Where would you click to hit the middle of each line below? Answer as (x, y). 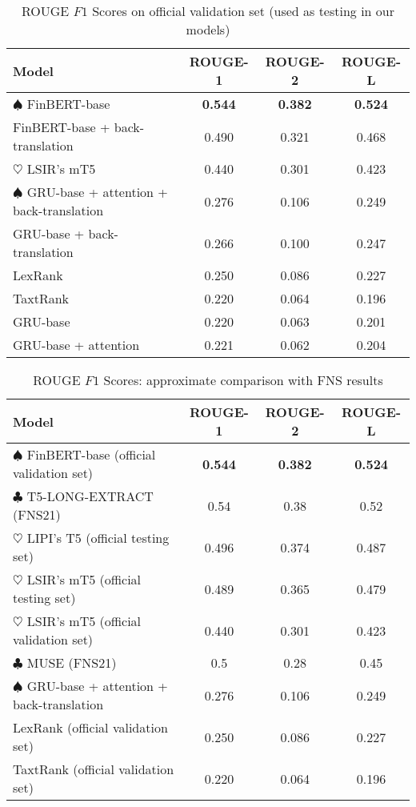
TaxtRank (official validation (94, 769)
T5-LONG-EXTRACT (90, 496)
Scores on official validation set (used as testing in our (244, 11)
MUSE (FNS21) (72, 662)
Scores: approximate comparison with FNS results (243, 380)
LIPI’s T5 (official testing (98, 538)
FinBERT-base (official (91, 454)
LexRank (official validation (90, 727)
